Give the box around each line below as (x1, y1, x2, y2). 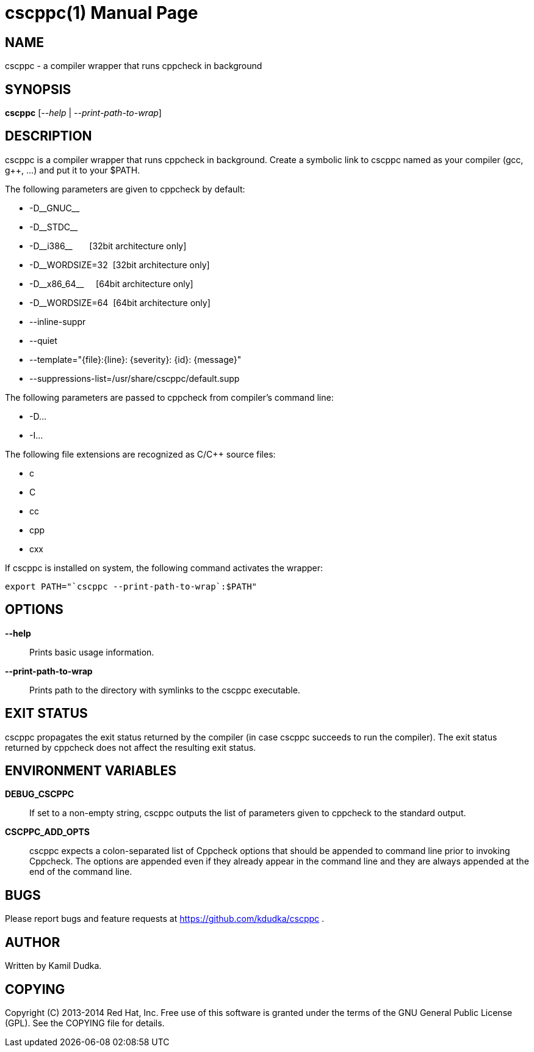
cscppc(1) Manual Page (5, 2, 198, 23)
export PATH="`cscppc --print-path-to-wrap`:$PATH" (5, 581, 258, 591)
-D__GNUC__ (29, 202, 80, 213)
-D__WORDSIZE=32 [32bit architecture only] (29, 259, 210, 270)
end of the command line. (29, 866, 132, 877)
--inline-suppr (29, 316, 86, 327)
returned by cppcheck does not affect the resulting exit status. (5, 742, 256, 753)
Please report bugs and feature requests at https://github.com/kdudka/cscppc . (5, 913, 325, 924)
